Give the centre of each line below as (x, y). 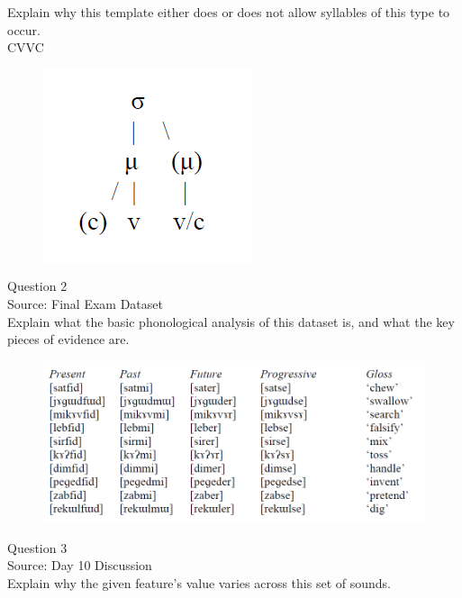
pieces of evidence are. (68, 339)
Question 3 (37, 547)
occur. (24, 29)
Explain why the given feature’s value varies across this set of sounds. (199, 582)
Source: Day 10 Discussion (80, 565)
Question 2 (37, 286)
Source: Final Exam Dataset (85, 303)
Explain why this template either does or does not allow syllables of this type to (229, 12)
